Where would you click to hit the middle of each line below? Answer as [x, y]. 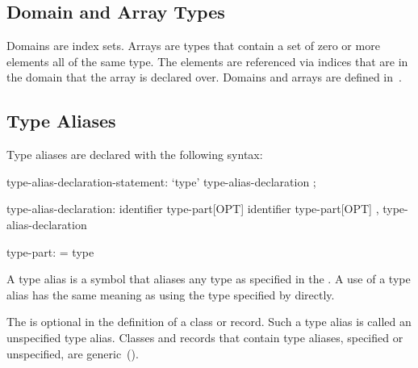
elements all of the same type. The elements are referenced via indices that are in [207, 61]
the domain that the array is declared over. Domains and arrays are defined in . [204, 77]
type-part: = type [50, 251]
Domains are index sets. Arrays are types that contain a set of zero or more [193, 46]
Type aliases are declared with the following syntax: [135, 155]
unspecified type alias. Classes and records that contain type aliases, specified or [205, 337]
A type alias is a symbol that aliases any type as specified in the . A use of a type [209, 279]
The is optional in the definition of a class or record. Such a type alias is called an [209, 322]
